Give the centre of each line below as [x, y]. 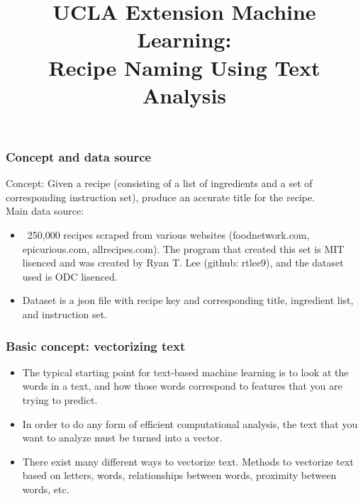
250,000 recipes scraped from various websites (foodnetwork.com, [168, 235]
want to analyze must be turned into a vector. [122, 438]
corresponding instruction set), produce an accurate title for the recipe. [161, 197]
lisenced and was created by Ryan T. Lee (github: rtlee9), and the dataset [183, 263]
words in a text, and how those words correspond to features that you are [182, 386]
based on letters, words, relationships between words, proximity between [179, 475]
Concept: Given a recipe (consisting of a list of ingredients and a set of [159, 183]
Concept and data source [79, 156]
